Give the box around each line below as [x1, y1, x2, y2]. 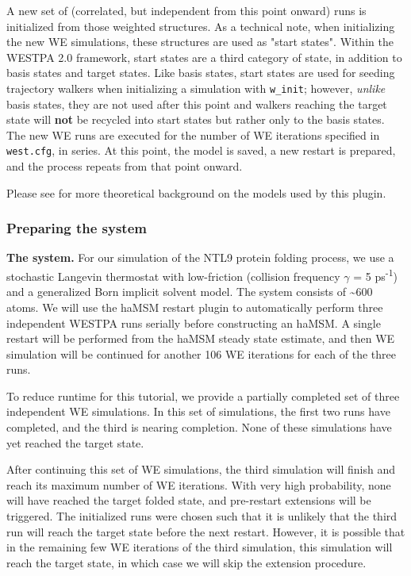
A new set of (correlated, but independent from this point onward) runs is [6, 2, 367, 18]
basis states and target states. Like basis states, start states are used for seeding [6, 64, 395, 81]
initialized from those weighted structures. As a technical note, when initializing [6, 17, 395, 34]
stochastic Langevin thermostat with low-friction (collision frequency [6, 267, 340, 284]
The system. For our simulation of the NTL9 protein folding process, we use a [6, 249, 394, 266]
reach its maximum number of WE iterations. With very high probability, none [6, 476, 391, 493]
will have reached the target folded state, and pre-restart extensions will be [6, 492, 371, 509]
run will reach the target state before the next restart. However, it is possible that [6, 523, 405, 540]
